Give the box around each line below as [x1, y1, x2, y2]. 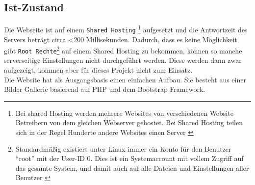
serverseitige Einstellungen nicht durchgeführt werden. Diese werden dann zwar [4, 55, 242, 65]
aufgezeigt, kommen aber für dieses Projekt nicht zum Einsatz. [4, 65, 193, 75]
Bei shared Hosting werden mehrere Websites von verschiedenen [15, 107, 207, 118]
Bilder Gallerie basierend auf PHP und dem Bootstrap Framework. [4, 84, 205, 94]
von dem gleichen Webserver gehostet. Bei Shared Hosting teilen [50, 117, 243, 128]
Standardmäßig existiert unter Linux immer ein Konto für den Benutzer [15, 143, 231, 154]
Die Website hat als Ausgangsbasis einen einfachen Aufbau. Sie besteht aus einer [4, 74, 246, 84]
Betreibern [15, 117, 48, 128]
